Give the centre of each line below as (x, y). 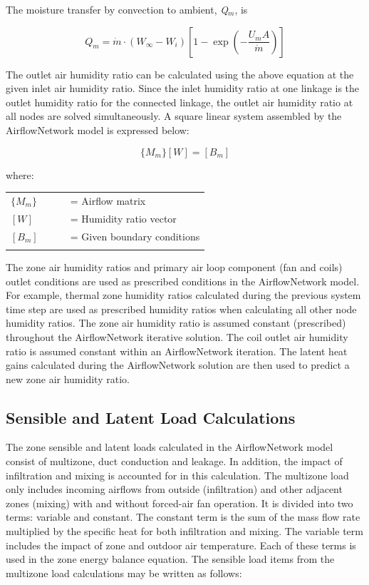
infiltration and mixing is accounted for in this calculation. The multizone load (177, 475)
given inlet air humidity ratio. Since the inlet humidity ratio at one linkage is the (183, 88)
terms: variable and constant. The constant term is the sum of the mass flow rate (183, 517)
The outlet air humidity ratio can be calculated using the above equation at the (180, 74)
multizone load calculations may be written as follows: (124, 573)
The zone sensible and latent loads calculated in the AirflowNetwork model (170, 447)
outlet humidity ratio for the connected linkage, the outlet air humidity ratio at (180, 102)
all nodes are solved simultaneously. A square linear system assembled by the (174, 116)
